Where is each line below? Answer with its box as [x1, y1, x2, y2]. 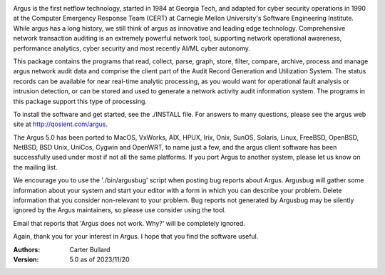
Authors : [13, 245, 41, 254]
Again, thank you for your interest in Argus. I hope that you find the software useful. [13, 232, 259, 241]
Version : [13, 255, 39, 264]
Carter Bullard [69, 245, 111, 254]
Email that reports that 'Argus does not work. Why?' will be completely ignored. [13, 219, 245, 227]
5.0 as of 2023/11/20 [69, 255, 130, 264]
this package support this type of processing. [13, 97, 148, 105]
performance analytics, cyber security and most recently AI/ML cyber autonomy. [13, 43, 251, 53]
